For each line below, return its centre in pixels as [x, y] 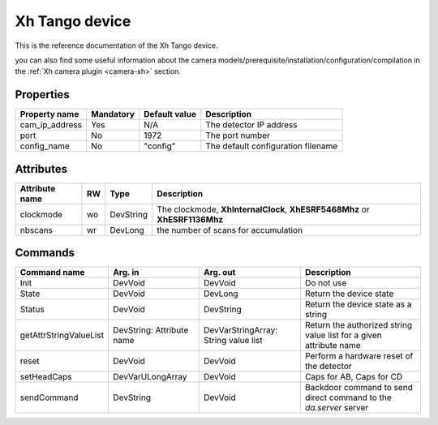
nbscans [36, 230]
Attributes [41, 169]
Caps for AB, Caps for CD [354, 377]
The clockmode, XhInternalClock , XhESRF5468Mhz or [263, 209]
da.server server [337, 408]
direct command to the [348, 397]
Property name [49, 114]
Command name [52, 273]
